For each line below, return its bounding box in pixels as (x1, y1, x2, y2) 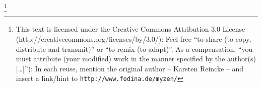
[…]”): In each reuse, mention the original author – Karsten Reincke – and (16, 63, 244, 73)
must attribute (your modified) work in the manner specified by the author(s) (16, 53, 256, 64)
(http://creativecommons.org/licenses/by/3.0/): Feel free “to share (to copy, (16, 33, 251, 44)
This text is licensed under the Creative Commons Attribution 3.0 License (16, 24, 245, 34)
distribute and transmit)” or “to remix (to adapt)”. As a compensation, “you (16, 43, 253, 54)
